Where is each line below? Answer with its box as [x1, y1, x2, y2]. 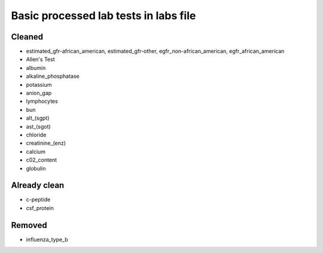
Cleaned [11, 32, 43, 42]
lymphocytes [26, 97, 58, 105]
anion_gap [26, 90, 52, 97]
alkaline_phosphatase [26, 72, 80, 80]
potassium [26, 81, 52, 88]
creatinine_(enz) [26, 139, 66, 147]
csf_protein [26, 204, 54, 212]
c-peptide [26, 196, 51, 203]
